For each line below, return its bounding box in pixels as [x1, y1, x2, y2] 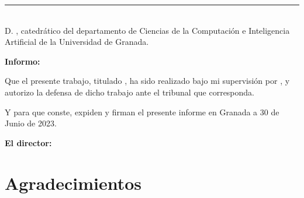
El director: [5, 136, 52, 148]
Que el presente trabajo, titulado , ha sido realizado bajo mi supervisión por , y [5, 75, 290, 87]
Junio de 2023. [5, 117, 57, 129]
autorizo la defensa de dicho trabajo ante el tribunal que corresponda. [5, 86, 254, 98]
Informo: [5, 55, 40, 67]
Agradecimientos [5, 171, 142, 195]
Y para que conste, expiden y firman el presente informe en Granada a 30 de [5, 105, 279, 118]
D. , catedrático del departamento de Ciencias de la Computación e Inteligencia [5, 24, 290, 36]
